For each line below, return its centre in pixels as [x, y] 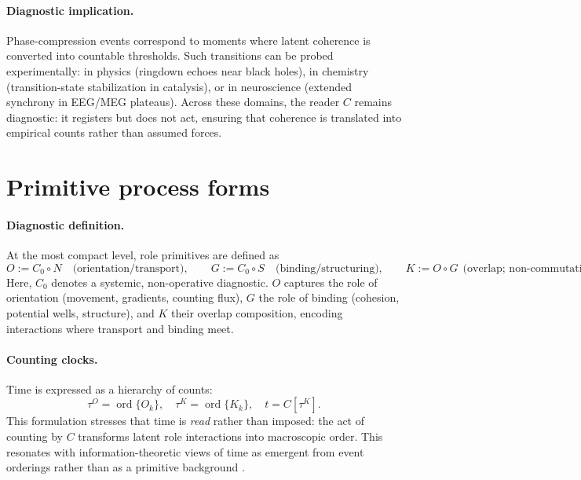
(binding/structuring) [327, 268]
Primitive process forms [138, 187]
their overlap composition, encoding [257, 312]
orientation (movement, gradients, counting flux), [125, 297]
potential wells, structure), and [80, 312]
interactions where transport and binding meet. [120, 328]
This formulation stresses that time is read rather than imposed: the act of [186, 421]
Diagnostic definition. [66, 224]
